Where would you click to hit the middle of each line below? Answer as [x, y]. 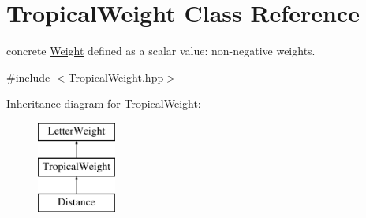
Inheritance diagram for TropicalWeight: [104, 103]
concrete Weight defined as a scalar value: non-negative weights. [161, 51]
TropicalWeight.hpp [116, 77]
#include [28, 77]
